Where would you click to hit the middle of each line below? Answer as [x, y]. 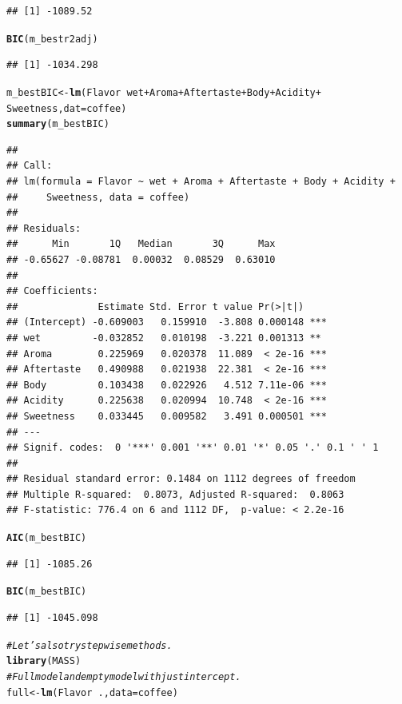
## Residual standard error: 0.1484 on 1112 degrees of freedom [181, 479]
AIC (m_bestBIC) [47, 538]
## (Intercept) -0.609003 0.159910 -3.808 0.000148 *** [167, 322]
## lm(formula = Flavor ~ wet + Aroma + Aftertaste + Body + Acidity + [201, 181]
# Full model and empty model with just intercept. [124, 676]
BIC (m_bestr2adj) [52, 39]
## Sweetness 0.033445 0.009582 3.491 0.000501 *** [167, 416]
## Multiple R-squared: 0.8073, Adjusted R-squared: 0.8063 [175, 494]
